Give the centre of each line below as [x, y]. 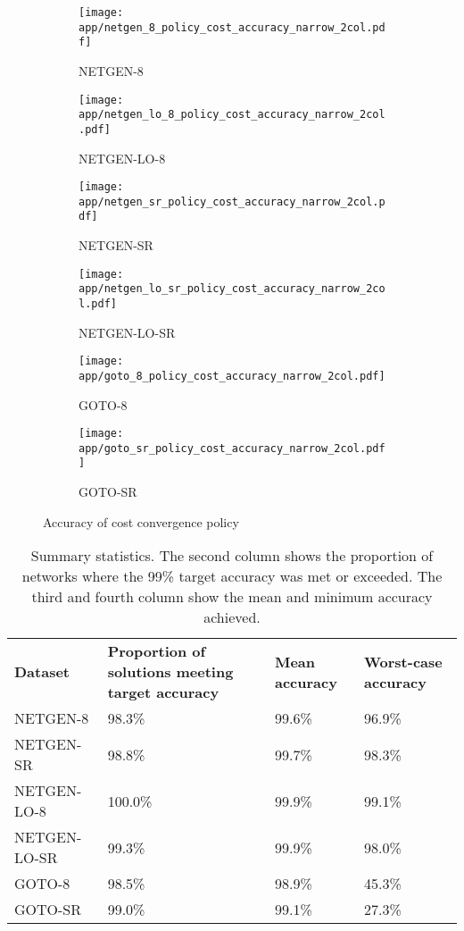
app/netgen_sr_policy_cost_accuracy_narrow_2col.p [232, 201]
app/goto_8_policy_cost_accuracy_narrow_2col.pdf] [232, 376]
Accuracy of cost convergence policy [141, 521]
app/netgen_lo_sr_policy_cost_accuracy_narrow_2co [232, 289]
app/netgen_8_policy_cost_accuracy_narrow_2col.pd [232, 27]
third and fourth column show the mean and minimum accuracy [232, 597]
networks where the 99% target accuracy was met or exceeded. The [232, 576]
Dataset [42, 672]
